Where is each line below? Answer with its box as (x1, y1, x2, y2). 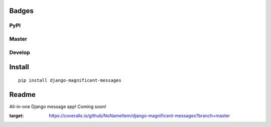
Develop (9, 49, 30, 56)
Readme (9, 90, 36, 99)
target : (9, 113, 24, 119)
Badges (9, 7, 34, 15)
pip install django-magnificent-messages (18, 77, 121, 83)
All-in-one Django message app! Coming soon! (9, 103, 106, 109)
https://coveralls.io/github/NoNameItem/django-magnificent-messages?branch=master (49, 113, 230, 119)
